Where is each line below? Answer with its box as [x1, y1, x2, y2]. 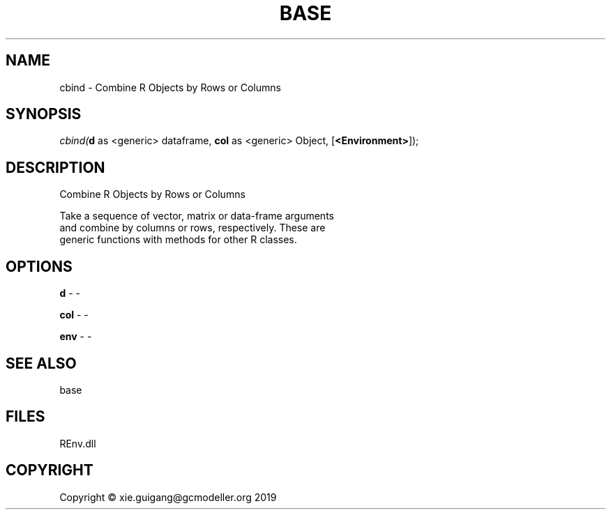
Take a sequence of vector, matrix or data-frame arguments [59, 210, 334, 222]
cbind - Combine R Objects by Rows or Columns [59, 81, 281, 93]
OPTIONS [6, 257, 73, 275]
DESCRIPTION [6, 158, 105, 176]
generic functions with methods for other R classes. [59, 233, 297, 246]
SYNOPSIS [6, 105, 82, 123]
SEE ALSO [6, 354, 77, 372]
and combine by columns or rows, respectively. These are [59, 222, 326, 234]
